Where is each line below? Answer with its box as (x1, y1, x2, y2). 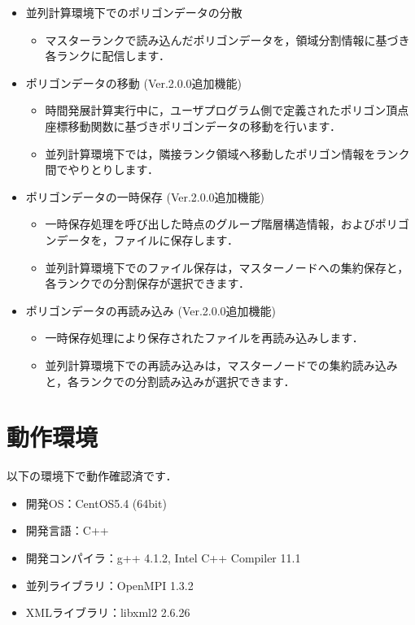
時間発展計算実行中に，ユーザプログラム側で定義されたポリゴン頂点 (45, 102, 409, 119)
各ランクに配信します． (45, 47, 171, 64)
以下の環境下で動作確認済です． (7, 467, 177, 484)
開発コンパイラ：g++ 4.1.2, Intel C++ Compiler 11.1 (25, 549, 301, 566)
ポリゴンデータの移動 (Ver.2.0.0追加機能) (25, 74, 242, 91)
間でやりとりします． (45, 161, 159, 178)
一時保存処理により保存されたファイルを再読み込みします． (45, 329, 364, 346)
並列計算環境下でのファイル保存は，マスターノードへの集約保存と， (45, 258, 409, 276)
